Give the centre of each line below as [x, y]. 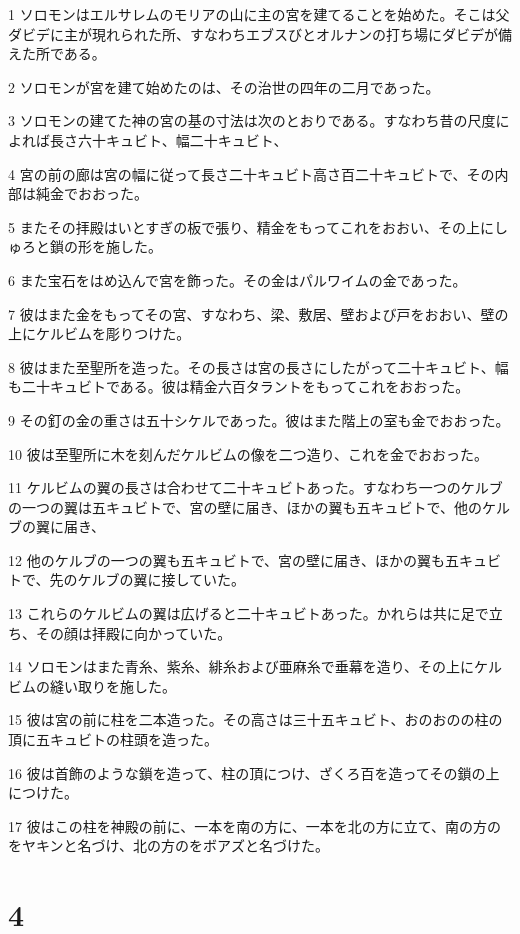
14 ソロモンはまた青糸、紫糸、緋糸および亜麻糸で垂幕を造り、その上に [241, 666]
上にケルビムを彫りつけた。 [99, 333]
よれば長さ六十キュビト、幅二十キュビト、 [148, 139]
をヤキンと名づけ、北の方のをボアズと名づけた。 [168, 845]
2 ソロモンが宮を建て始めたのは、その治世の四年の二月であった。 [224, 86]
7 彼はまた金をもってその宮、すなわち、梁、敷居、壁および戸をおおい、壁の [258, 313]
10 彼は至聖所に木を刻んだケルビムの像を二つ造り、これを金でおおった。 [248, 453]
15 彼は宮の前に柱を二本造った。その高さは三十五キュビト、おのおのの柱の [255, 719]
